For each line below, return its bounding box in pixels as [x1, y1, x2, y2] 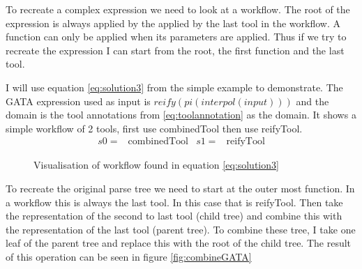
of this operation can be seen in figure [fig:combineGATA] [6, 249, 252, 263]
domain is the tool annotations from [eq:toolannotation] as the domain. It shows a [6, 107, 356, 122]
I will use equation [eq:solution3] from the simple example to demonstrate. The [6, 79, 343, 94]
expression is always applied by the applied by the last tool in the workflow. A [6, 15, 340, 30]
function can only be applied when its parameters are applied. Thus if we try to [6, 29, 347, 44]
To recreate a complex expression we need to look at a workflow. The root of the [6, 2, 350, 16]
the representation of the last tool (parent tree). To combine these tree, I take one [6, 222, 356, 236]
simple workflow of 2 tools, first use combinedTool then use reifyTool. [6, 121, 303, 135]
